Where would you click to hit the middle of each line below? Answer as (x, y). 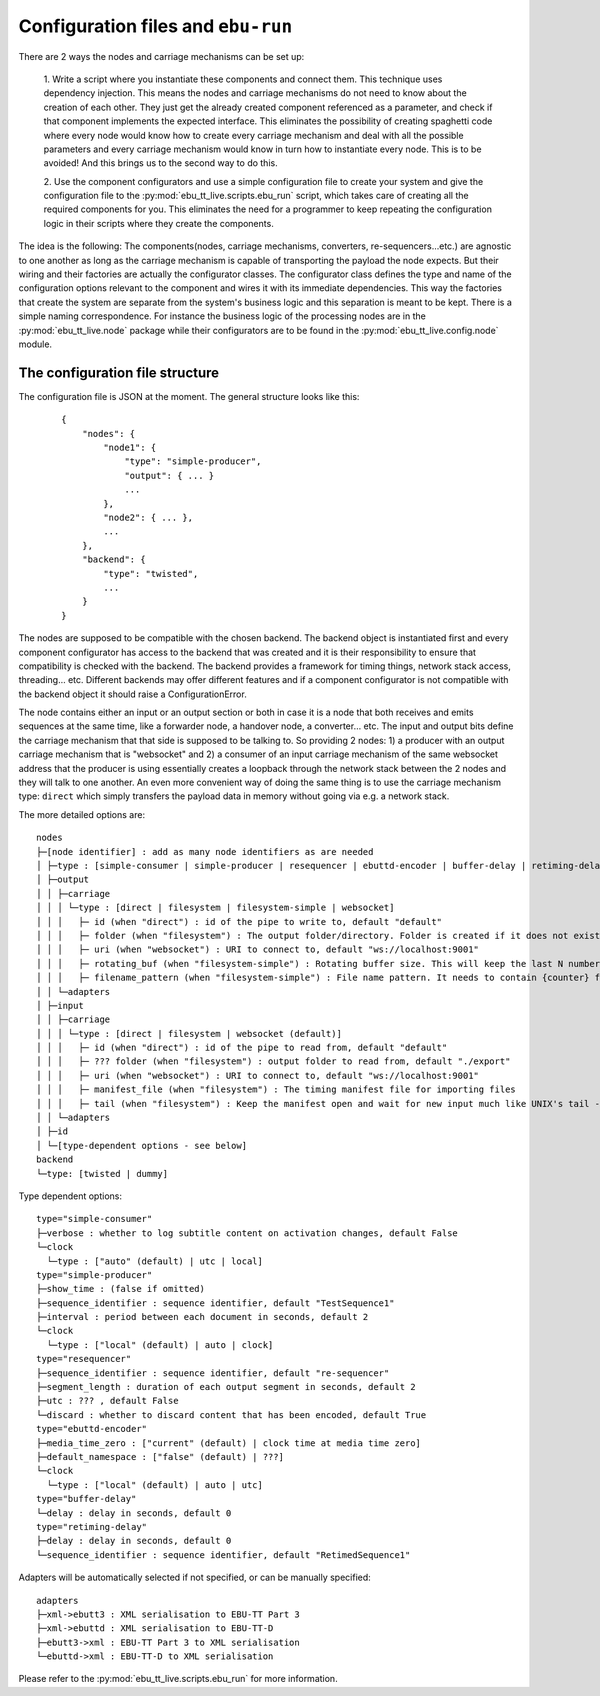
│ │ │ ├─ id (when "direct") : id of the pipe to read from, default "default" (242, 1048)
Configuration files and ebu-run (155, 26)
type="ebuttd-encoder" (92, 1429)
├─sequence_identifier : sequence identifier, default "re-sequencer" (213, 1373)
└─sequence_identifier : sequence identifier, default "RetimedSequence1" (223, 1554)
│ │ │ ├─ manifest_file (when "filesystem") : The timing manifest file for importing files (276, 1089)
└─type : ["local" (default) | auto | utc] (155, 1484)
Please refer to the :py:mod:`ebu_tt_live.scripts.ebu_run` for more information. (178, 1679)
